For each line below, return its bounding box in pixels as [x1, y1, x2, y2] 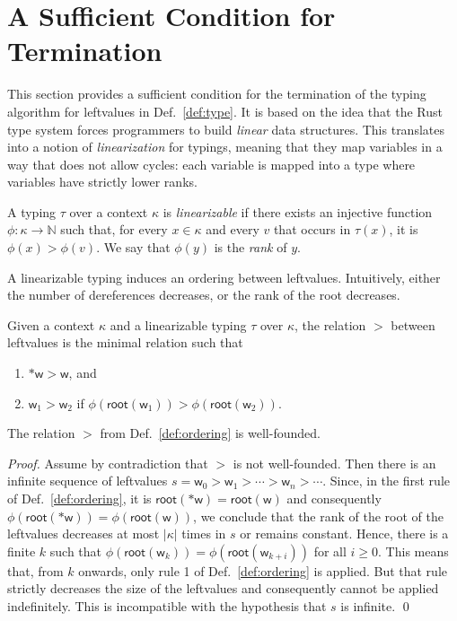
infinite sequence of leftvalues [7, 471, 168, 490]
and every [206, 220, 259, 239]
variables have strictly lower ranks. [7, 172, 198, 191]
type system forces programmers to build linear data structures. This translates [7, 119, 444, 138]
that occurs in [273, 220, 351, 239]
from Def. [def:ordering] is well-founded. [100, 424, 321, 442]
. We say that [96, 238, 171, 257]
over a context [69, 202, 148, 221]
